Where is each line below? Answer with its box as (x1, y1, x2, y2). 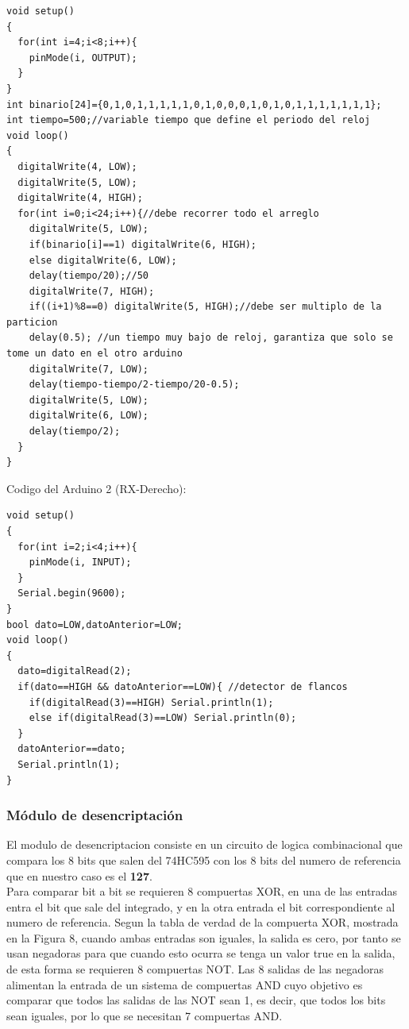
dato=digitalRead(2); (17, 665, 132, 677)
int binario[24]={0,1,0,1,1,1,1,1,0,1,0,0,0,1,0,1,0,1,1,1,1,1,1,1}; (6, 98, 382, 110)
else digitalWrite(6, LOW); (29, 254, 177, 266)
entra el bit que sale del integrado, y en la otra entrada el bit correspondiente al (6, 898, 395, 915)
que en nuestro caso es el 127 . (6, 867, 152, 884)
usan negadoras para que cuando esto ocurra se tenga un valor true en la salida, (6, 945, 395, 962)
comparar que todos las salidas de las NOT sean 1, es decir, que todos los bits (6, 992, 386, 1008)
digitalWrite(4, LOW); (17, 160, 137, 172)
